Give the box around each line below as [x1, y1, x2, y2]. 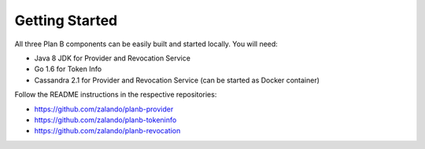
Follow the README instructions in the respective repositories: [14, 90, 217, 100]
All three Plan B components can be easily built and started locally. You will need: [14, 39, 279, 49]
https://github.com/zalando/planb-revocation [34, 126, 181, 136]
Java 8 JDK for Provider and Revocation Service [34, 53, 190, 63]
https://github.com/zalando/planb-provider [34, 104, 174, 114]
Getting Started [14, 12, 118, 29]
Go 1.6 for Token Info [34, 64, 102, 74]
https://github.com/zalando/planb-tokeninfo [34, 114, 177, 125]
